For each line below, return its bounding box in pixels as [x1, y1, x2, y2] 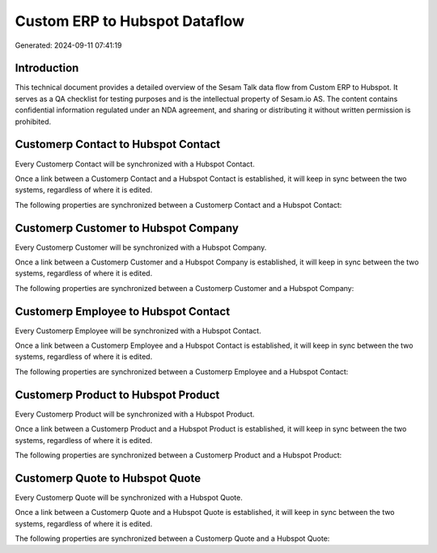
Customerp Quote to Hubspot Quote [15, 471, 202, 485]
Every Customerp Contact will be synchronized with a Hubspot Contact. [15, 158, 255, 169]
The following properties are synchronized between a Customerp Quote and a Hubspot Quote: [15, 534, 330, 543]
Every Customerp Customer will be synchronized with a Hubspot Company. [15, 243, 267, 252]
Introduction [15, 61, 79, 75]
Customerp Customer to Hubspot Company [15, 221, 239, 234]
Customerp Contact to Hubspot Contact [15, 137, 221, 151]
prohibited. [15, 116, 52, 126]
